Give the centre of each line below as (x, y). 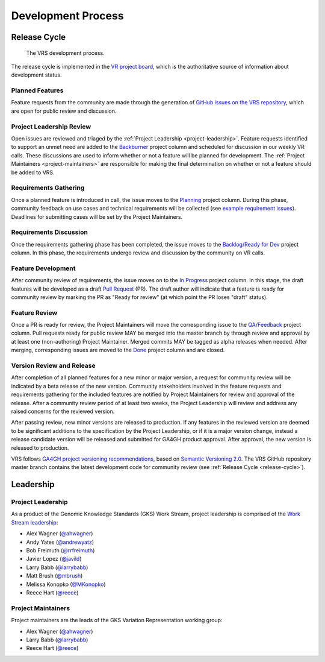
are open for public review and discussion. (64, 111)
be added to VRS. (33, 172)
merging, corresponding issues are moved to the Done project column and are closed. (118, 350)
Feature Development (43, 268)
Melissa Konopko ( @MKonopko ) (66, 584)
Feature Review (34, 312)
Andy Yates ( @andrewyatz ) (60, 542)
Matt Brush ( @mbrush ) (54, 576)
